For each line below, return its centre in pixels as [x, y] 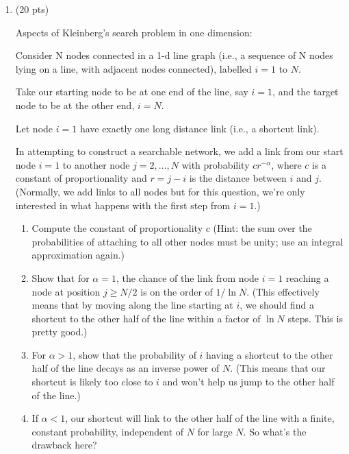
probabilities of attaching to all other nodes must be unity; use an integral [188, 241]
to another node [96, 164]
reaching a [307, 277]
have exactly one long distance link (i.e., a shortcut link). [199, 128]
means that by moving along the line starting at [132, 305]
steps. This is [315, 318]
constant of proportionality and [81, 178]
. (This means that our [278, 368]
